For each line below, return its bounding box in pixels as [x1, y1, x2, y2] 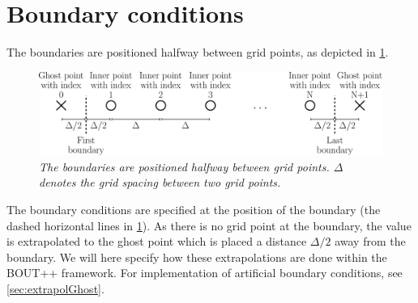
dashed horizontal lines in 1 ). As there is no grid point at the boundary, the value [6, 217, 412, 234]
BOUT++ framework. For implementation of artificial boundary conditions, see [6, 264, 403, 281]
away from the [335, 233, 406, 250]
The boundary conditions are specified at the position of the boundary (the [6, 201, 381, 218]
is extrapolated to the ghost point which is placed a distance [6, 233, 307, 250]
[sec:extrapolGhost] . [6, 280, 104, 297]
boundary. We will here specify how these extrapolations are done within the [6, 248, 387, 265]
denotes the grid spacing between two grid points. [39, 174, 281, 191]
